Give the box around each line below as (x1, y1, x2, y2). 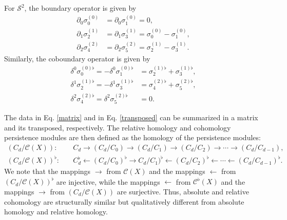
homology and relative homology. (4, 206, 108, 217)
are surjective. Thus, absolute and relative (117, 186, 249, 196)
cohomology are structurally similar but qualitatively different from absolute (4, 196, 244, 207)
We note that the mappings (4, 166, 91, 177)
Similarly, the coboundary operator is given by (4, 53, 150, 64)
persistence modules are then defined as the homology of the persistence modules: (4, 132, 261, 143)
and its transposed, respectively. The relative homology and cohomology (4, 122, 231, 133)
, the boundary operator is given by (24, 3, 137, 13)
